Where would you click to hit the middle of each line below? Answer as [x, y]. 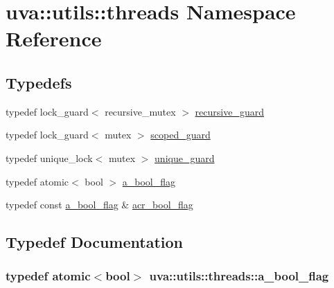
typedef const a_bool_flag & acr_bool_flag [99, 205]
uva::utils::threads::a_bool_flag [239, 276]
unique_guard [185, 157]
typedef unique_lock [49, 157]
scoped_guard [181, 135]
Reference [54, 38]
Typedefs [39, 82]
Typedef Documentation [94, 242]
